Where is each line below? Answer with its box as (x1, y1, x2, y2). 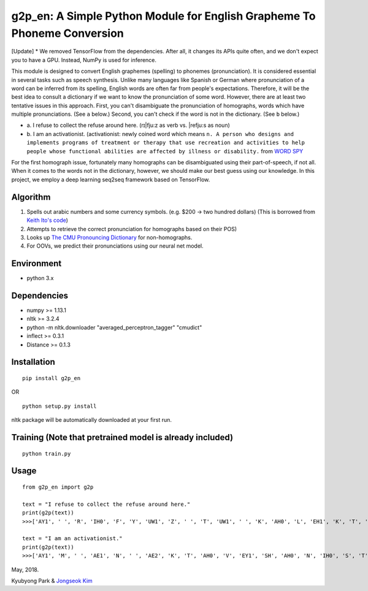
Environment (11, 258, 62, 269)
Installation (11, 357, 55, 367)
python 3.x (26, 275, 54, 282)
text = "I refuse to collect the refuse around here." (22, 500, 191, 508)
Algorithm (11, 192, 51, 202)
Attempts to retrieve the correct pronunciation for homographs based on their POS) (26, 225, 237, 232)
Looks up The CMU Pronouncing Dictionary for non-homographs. (26, 234, 193, 241)
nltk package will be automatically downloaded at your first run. (11, 416, 172, 424)
